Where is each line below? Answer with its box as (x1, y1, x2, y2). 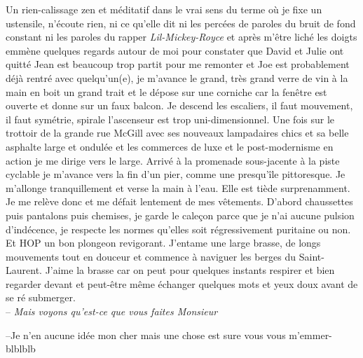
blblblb (6, 341, 36, 356)
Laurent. (6, 263, 42, 277)
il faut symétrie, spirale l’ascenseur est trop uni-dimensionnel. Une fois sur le (6, 111, 335, 126)
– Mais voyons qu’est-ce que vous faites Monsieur (6, 304, 218, 319)
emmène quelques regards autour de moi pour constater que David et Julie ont (6, 43, 344, 57)
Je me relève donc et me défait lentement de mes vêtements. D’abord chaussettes (6, 194, 353, 209)
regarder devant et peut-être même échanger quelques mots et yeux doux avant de (6, 276, 358, 291)
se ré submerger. (6, 290, 76, 305)
